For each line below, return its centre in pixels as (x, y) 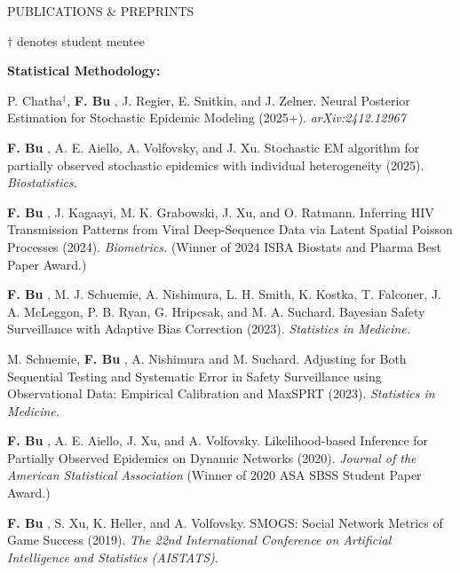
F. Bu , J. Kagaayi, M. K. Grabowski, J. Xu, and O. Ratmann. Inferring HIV (221, 212)
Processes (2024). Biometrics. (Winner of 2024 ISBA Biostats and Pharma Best (224, 246)
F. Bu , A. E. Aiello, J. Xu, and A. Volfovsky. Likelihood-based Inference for (218, 440)
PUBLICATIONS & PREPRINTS (101, 11)
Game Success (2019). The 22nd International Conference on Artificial (199, 540)
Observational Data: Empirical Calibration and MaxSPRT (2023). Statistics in (221, 393)
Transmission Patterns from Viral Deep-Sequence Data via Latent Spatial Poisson (230, 229)
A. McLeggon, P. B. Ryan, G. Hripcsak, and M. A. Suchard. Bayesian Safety (216, 311)
